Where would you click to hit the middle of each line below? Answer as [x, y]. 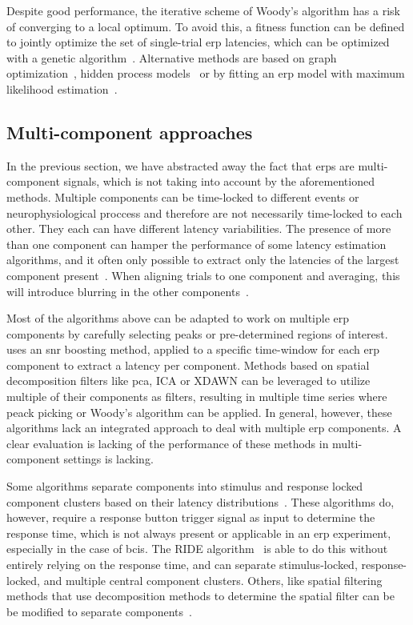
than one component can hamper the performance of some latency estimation [196, 244]
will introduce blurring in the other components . [128, 291]
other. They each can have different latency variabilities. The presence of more [199, 228]
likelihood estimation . [62, 88]
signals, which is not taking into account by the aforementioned [219, 181]
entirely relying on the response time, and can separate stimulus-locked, [182, 565]
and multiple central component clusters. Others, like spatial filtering [213, 580]
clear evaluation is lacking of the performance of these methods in [168, 443]
